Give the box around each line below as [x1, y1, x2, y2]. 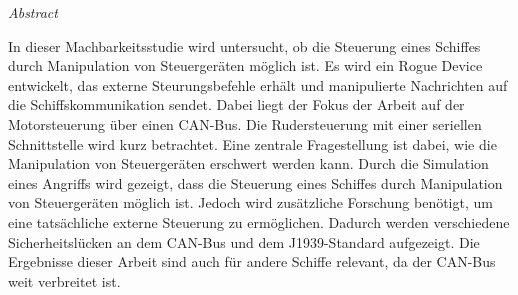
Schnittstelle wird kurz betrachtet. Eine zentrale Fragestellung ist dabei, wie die [8, 133, 497, 154]
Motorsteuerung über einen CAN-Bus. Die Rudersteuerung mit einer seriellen [8, 113, 482, 134]
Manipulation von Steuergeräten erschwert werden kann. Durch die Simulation [8, 153, 489, 174]
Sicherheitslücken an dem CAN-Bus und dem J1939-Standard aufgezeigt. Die [8, 231, 480, 252]
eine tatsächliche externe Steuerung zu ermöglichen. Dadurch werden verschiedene [8, 211, 510, 232]
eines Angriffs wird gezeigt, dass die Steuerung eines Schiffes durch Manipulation [8, 172, 503, 193]
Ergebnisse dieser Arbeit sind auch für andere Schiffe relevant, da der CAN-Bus [8, 251, 496, 272]
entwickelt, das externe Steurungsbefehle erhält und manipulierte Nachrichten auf [8, 74, 508, 95]
